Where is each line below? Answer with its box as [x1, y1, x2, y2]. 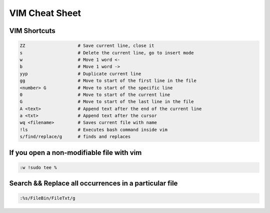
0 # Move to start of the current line [19, 91, 170, 97]
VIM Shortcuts [9, 26, 55, 35]
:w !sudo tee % [19, 164, 57, 170]
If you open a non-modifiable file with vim [9, 148, 142, 157]
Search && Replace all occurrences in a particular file [9, 179, 178, 187]
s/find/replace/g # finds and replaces [19, 134, 131, 139]
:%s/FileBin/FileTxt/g [19, 195, 75, 201]
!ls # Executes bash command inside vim [19, 126, 167, 132]
